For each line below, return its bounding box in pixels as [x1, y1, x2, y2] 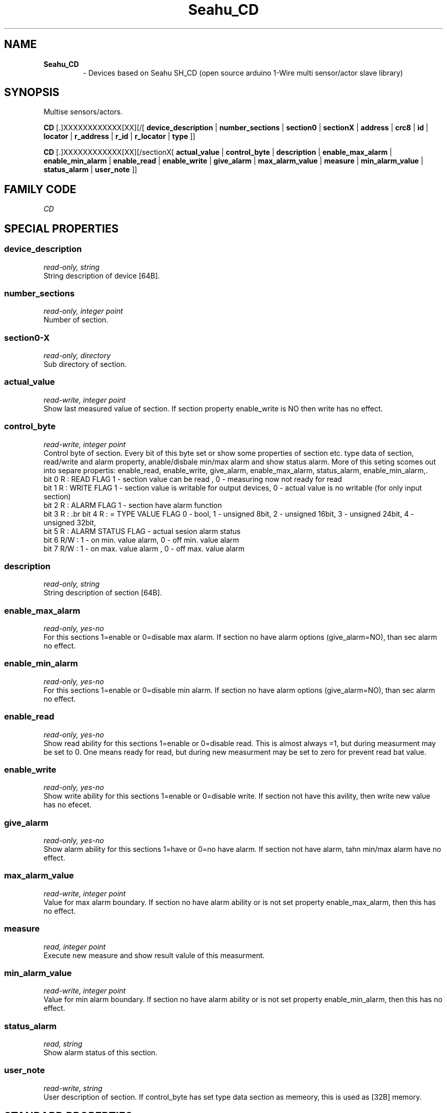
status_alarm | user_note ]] [43, 165, 137, 174]
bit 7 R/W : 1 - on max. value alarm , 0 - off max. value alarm [43, 544, 245, 553]
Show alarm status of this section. [43, 1048, 158, 1057]
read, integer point [43, 942, 106, 951]
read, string [43, 1039, 83, 1048]
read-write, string [43, 1083, 103, 1093]
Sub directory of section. [43, 360, 127, 368]
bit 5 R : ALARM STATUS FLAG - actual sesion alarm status [43, 526, 241, 536]
